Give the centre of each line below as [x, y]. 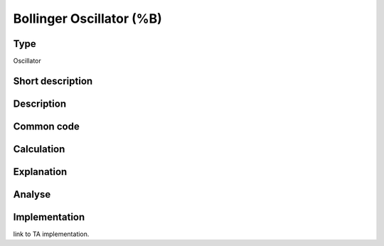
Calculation [39, 149]
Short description [53, 81]
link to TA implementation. [51, 234]
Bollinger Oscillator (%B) [88, 18]
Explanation [40, 172]
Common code [46, 126]
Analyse [32, 194]
